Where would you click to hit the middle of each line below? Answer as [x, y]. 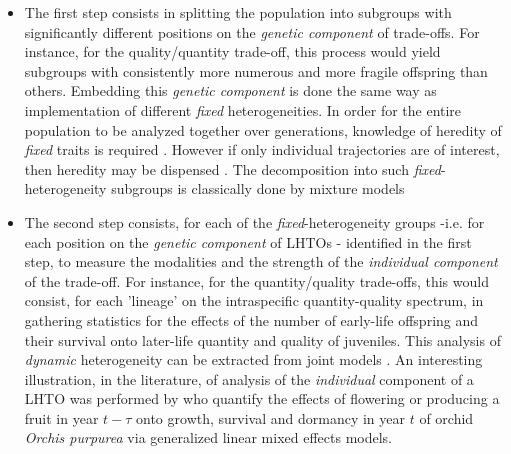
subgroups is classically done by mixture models [258, 188]
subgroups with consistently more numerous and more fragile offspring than [256, 70]
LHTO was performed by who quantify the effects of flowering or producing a [262, 398]
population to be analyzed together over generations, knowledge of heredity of [263, 129]
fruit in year [61, 417]
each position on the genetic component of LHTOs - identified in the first [248, 241]
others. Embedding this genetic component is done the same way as [230, 90]
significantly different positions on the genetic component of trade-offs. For [252, 31]
